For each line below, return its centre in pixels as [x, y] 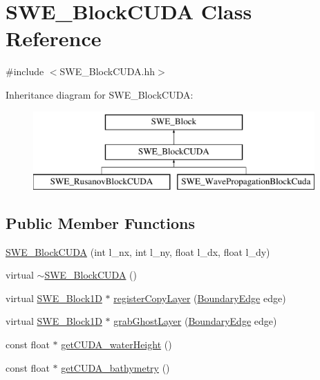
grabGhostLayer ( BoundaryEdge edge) [195, 321]
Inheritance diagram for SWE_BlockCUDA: [100, 94]
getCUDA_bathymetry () [115, 367]
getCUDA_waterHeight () [116, 344]
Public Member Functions [100, 222]
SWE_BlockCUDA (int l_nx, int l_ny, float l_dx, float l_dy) [138, 251]
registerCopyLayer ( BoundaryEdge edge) [200, 298]
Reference [54, 38]
